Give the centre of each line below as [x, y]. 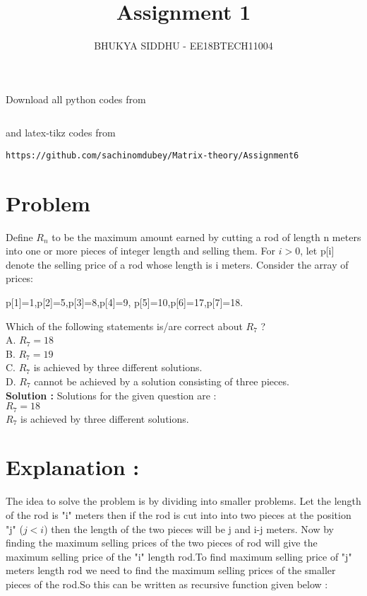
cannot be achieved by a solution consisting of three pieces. [162, 381]
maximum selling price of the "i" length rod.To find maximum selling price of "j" [179, 556]
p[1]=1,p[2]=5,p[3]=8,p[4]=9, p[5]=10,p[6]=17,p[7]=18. [125, 302]
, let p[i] [317, 251]
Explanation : [73, 467]
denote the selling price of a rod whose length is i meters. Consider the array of [177, 264]
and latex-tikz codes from [61, 133]
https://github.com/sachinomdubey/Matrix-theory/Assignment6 [152, 155]
